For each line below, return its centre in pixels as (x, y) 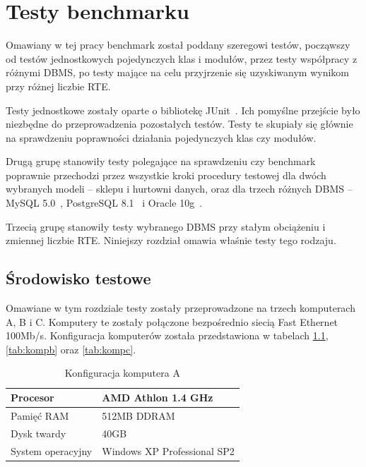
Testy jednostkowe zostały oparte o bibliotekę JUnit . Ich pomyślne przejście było (183, 110)
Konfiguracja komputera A (122, 373)
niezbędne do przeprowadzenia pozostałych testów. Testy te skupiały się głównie (179, 124)
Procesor (33, 398)
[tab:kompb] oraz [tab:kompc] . (71, 349)
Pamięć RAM (40, 415)
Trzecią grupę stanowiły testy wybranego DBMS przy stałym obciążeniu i (166, 226)
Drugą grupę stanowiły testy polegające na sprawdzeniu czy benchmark (161, 161)
